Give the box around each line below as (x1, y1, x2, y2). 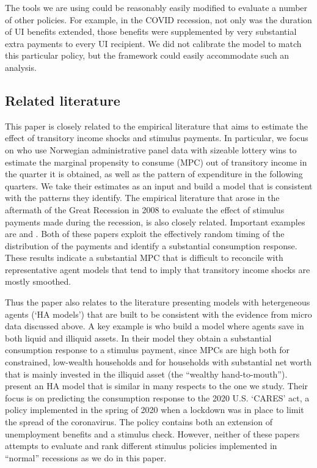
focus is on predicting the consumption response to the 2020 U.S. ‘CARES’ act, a (5, 391, 310, 404)
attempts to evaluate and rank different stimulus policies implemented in (5, 439, 277, 452)
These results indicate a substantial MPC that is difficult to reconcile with (5, 251, 283, 264)
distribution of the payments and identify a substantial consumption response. (5, 239, 297, 252)
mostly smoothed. (5, 275, 71, 288)
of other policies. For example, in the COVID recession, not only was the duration (5, 13, 312, 26)
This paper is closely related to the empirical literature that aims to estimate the (5, 119, 308, 132)
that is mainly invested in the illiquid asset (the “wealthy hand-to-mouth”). (5, 367, 288, 380)
